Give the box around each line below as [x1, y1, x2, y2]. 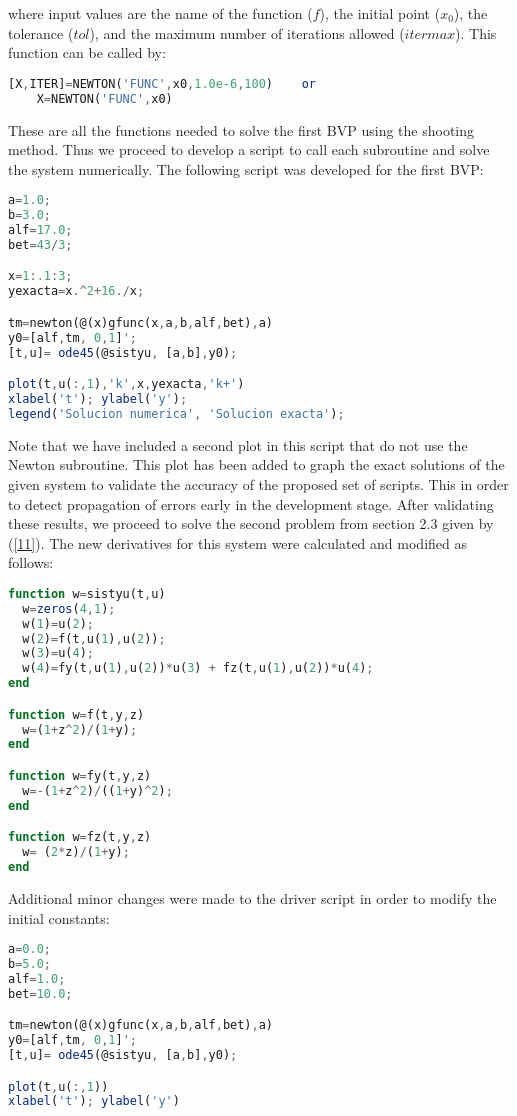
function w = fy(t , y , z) [8, 769, 152, 783]
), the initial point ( [319, 3, 441, 23]
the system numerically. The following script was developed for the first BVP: [8, 158, 484, 179]
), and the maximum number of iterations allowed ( [89, 22, 405, 43]
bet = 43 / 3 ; [8, 237, 73, 252]
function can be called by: [8, 42, 166, 63]
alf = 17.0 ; [8, 223, 73, 238]
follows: [8, 552, 54, 573]
